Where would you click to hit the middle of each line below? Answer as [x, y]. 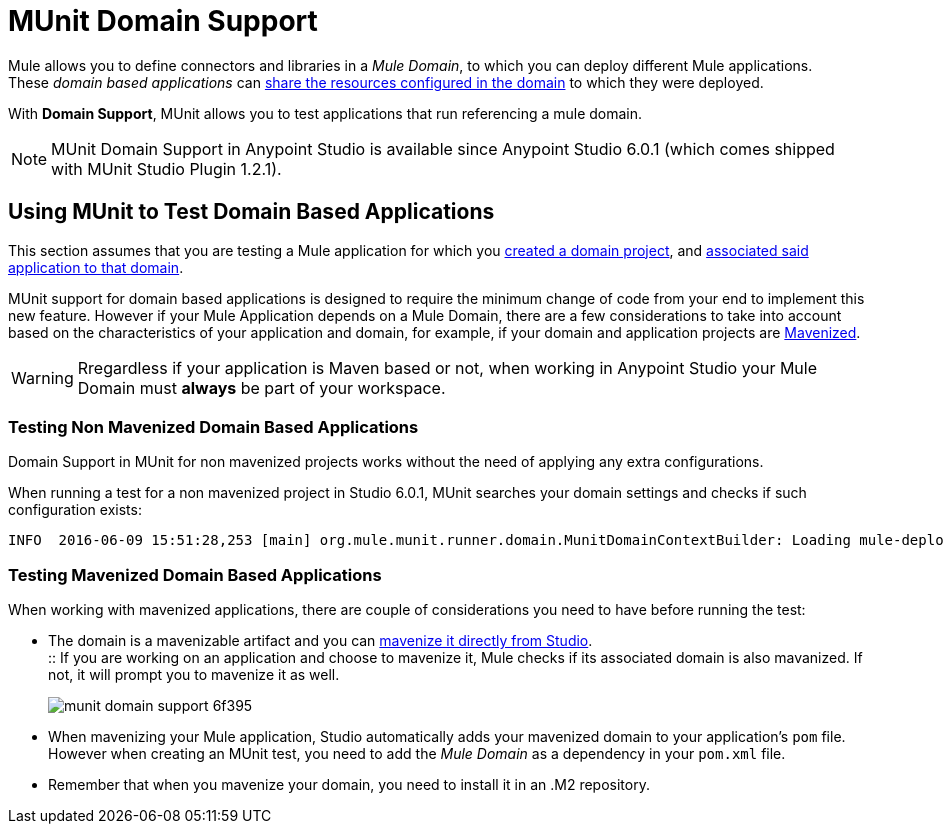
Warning [42, 377]
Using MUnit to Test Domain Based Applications [251, 212]
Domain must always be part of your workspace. [261, 387]
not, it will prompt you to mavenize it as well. [194, 675]
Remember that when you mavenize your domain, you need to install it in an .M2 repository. [349, 785]
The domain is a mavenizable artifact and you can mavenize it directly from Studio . [320, 641]
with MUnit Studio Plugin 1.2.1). [166, 168]
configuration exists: [75, 510]
